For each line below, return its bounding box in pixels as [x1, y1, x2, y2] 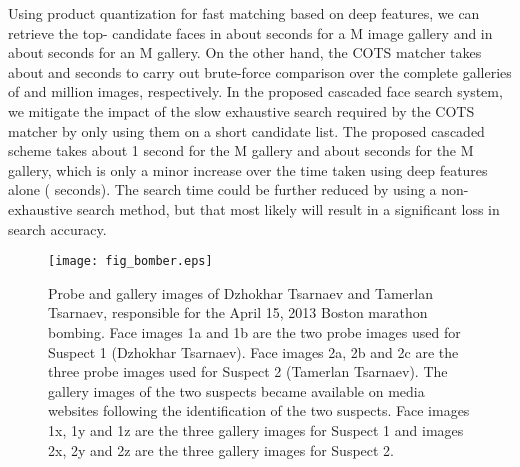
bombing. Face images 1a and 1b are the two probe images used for [48, 321, 461, 342]
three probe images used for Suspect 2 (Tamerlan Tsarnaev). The [48, 361, 448, 382]
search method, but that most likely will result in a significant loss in [76, 198, 500, 219]
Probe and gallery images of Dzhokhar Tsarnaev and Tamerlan [48, 282, 433, 303]
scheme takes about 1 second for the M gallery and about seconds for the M [8, 140, 474, 161]
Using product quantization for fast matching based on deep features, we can [8, 3, 480, 23]
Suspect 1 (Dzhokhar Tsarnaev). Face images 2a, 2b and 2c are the [48, 341, 459, 362]
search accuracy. [8, 218, 107, 239]
